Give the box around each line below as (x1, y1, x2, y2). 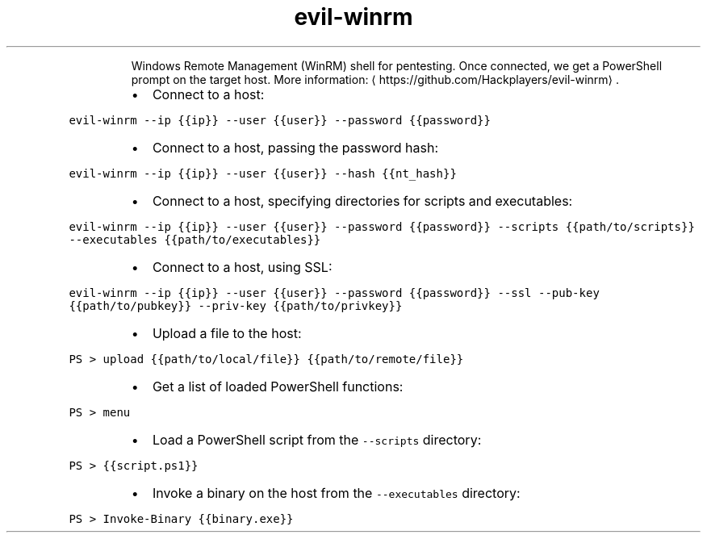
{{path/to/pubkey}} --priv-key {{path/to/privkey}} (69, 299, 403, 312)
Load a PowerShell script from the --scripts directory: (152, 431, 482, 448)
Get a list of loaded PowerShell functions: (152, 378, 404, 395)
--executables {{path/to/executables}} (69, 232, 321, 246)
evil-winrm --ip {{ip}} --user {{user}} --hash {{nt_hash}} (69, 166, 457, 180)
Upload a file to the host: (152, 324, 302, 341)
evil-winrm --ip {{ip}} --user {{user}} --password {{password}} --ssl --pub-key (69, 286, 600, 299)
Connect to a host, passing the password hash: (152, 139, 439, 156)
